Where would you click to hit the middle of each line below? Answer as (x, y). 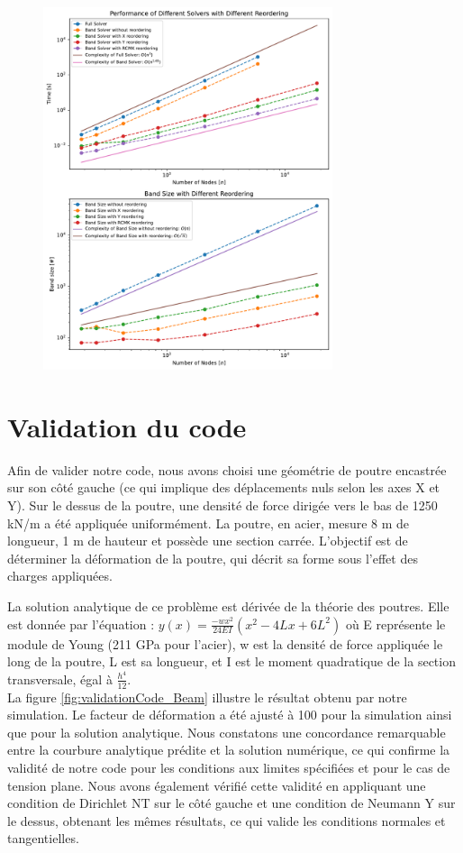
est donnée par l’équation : (81, 624)
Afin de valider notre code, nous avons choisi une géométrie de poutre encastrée (227, 469)
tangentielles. (43, 838)
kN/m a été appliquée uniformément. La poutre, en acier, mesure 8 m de (209, 523)
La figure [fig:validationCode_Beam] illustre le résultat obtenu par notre (207, 697)
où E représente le (395, 624)
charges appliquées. (60, 576)
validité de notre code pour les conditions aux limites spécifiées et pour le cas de (229, 768)
